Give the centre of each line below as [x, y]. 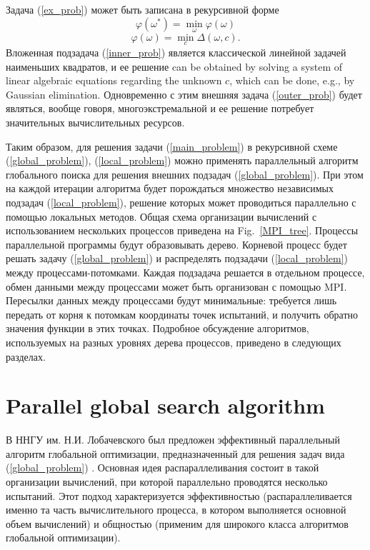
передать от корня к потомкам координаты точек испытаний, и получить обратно [182, 314]
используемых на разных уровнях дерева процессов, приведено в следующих [174, 342]
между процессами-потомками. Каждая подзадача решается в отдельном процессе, [185, 272]
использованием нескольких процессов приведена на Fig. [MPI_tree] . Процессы [182, 230]
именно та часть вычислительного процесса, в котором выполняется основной [176, 510]
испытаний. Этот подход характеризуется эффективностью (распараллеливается [179, 495]
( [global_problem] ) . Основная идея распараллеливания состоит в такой [162, 467]
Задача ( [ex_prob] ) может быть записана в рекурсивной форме [142, 9]
